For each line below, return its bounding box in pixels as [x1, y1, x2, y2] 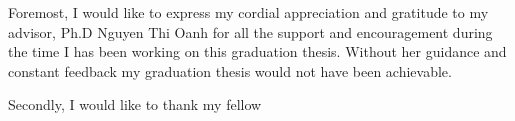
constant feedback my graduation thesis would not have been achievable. [8, 60, 452, 81]
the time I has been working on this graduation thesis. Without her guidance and [8, 41, 507, 62]
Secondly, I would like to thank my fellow [8, 94, 262, 115]
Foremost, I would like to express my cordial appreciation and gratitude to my [8, 2, 489, 22]
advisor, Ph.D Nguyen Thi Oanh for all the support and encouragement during [8, 21, 493, 42]
